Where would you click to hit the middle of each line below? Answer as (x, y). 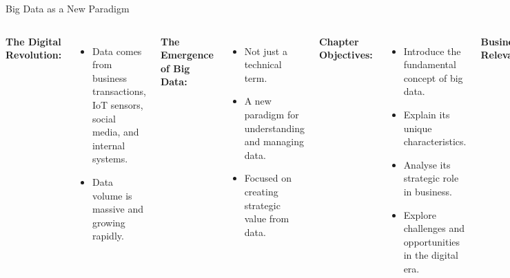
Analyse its (427, 164)
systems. (110, 159)
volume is (112, 195)
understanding (274, 128)
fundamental (430, 64)
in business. (428, 191)
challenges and (434, 228)
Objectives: (346, 55)
